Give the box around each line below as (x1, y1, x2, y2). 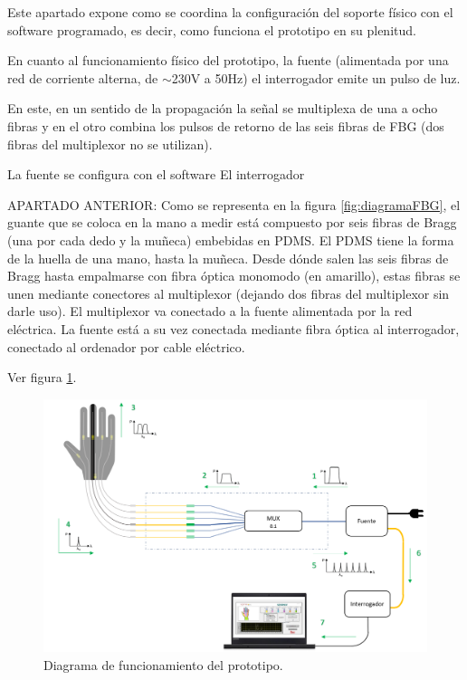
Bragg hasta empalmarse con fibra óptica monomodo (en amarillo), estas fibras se (7, 266, 461, 285)
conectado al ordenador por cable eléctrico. (7, 337, 245, 356)
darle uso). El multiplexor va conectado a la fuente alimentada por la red (7, 302, 413, 321)
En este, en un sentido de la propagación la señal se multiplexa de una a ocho (7, 99, 438, 118)
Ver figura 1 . (7, 368, 77, 387)
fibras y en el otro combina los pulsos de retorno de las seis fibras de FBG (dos (7, 116, 444, 135)
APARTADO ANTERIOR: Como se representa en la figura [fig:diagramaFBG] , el (7, 195, 461, 214)
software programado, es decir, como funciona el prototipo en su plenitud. (7, 20, 416, 39)
